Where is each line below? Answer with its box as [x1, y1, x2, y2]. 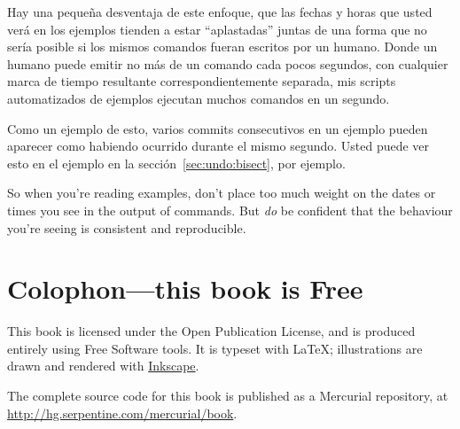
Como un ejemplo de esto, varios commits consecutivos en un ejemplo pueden [7, 119, 428, 137]
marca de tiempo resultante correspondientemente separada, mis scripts [7, 72, 396, 90]
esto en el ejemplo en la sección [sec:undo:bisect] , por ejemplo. [7, 153, 346, 172]
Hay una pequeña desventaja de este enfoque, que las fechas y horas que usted [7, 3, 433, 20]
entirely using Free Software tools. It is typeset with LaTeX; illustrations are [7, 339, 423, 357]
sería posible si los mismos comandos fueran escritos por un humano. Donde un [7, 37, 438, 56]
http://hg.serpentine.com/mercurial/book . [7, 403, 238, 422]
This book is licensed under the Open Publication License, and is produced [7, 322, 416, 340]
